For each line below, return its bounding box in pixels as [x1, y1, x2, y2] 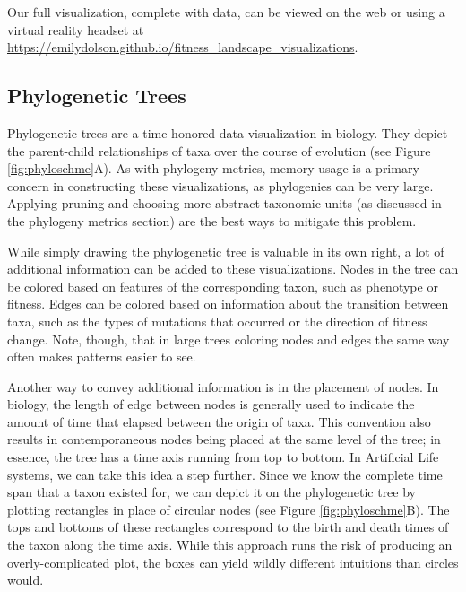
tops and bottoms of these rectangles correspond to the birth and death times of [7, 518, 449, 536]
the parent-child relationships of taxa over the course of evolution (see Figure [7, 141, 431, 160]
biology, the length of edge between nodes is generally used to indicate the [7, 395, 415, 414]
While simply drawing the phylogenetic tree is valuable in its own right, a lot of [7, 241, 444, 260]
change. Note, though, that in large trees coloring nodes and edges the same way [7, 329, 450, 348]
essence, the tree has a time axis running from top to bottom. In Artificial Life [7, 448, 439, 466]
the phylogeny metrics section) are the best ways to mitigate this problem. [7, 211, 417, 230]
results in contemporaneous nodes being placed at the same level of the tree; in [7, 430, 441, 448]
